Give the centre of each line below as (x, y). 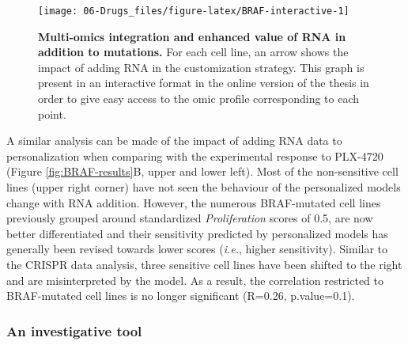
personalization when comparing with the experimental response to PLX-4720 (195, 155)
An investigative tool (74, 330)
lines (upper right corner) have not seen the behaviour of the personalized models (204, 187)
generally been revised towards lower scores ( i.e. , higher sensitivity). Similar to (197, 249)
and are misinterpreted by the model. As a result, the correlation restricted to (195, 280)
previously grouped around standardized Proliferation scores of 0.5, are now (190, 218)
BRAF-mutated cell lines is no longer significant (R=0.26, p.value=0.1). (181, 296)
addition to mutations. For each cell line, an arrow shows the (193, 52)
